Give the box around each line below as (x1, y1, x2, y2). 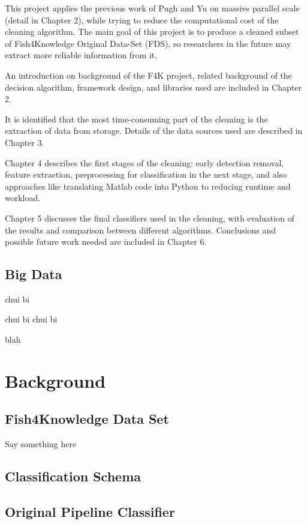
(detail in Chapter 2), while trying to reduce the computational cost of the (5, 13, 279, 26)
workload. (5, 191, 41, 204)
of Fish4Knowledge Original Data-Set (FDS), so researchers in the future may (5, 37, 291, 49)
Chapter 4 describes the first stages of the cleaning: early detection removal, (5, 156, 284, 169)
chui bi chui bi (5, 313, 58, 325)
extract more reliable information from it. (5, 49, 158, 61)
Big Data (5, 265, 62, 283)
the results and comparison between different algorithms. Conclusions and (5, 223, 276, 236)
